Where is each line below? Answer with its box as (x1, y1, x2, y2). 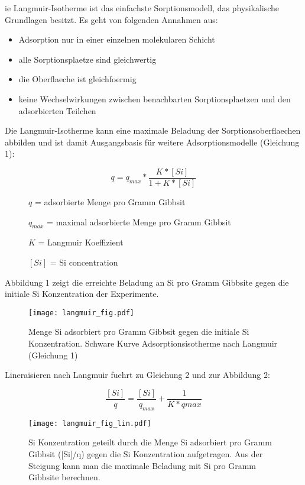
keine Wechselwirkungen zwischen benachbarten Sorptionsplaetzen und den (18, 92, 291, 105)
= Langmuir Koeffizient (38, 236, 124, 248)
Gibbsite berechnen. (28, 471, 100, 483)
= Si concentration (50, 256, 118, 268)
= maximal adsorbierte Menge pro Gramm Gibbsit (47, 215, 231, 228)
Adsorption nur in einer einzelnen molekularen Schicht (18, 33, 215, 46)
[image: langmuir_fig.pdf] (28, 308, 134, 317)
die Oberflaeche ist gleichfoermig (18, 73, 137, 85)
